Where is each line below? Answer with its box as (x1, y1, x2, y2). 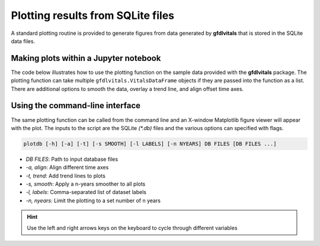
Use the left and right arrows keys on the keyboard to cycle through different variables (27, 224, 238, 231)
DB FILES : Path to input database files (25, 156, 119, 163)
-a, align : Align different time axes (25, 164, 109, 171)
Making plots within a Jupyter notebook (11, 53, 161, 63)
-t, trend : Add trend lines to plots (25, 172, 106, 179)
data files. (11, 37, 36, 44)
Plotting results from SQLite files (11, 9, 175, 22)
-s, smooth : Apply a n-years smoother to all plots (25, 180, 146, 187)
